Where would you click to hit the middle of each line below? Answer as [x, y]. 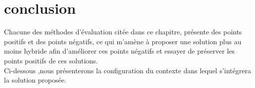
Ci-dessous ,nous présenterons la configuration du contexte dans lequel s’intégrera [127, 70]
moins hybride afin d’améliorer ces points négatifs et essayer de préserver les [119, 51]
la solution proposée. [35, 80]
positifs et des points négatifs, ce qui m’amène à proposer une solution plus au [123, 41]
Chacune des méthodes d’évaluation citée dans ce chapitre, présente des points [123, 32]
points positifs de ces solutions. [51, 60]
